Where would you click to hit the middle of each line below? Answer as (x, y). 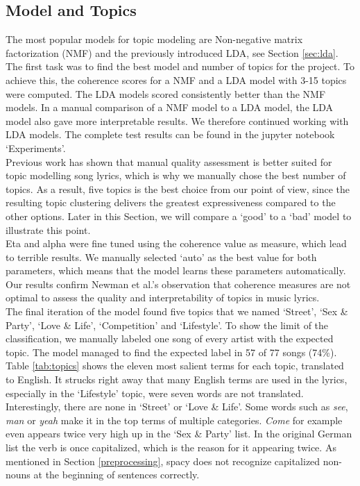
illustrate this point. (48, 229)
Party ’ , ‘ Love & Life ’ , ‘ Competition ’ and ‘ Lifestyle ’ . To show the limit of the (167, 325)
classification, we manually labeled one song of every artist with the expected (170, 338)
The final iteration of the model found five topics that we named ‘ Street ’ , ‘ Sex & (177, 311)
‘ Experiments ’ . (36, 148)
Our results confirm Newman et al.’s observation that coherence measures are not (178, 284)
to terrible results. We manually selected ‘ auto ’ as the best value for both (161, 257)
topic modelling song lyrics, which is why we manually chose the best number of (176, 175)
